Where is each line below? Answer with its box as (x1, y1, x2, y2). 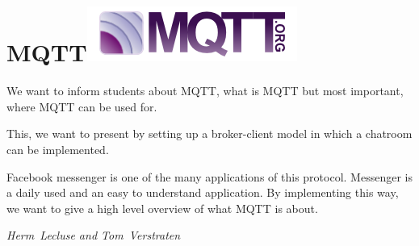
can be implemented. (6, 140, 109, 157)
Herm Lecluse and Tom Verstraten (6, 227, 181, 244)
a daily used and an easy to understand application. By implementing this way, (6, 184, 399, 201)
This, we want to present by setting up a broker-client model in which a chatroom (6, 125, 413, 142)
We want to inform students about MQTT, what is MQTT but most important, (6, 82, 404, 99)
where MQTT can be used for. (6, 98, 157, 115)
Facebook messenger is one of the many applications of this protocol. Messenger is (6, 168, 413, 185)
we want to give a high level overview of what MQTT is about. (6, 199, 318, 216)
